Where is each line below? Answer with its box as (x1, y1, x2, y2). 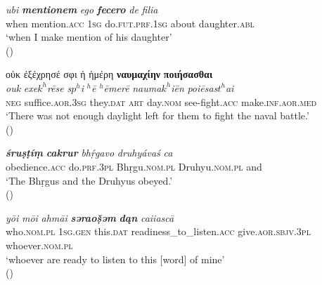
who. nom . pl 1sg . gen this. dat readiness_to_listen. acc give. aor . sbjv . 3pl (6, 224, 311, 239)
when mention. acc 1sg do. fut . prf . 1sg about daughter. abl (6, 15, 255, 30)
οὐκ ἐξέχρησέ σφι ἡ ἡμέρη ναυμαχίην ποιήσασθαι (6, 67, 213, 81)
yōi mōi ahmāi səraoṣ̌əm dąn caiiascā (6, 210, 174, 225)
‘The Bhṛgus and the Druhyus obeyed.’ (6, 173, 173, 187)
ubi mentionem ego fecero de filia (6, 2, 158, 16)
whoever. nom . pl (6, 237, 73, 252)
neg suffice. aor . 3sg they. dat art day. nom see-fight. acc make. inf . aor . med (6, 94, 317, 109)
